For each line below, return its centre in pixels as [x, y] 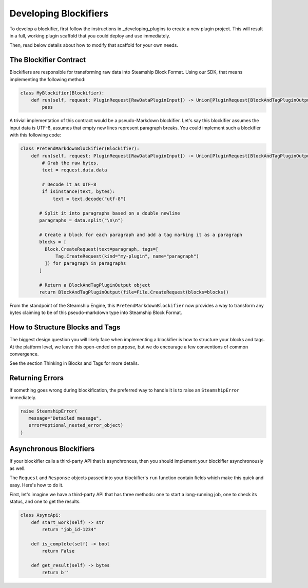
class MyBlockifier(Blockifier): [62, 93]
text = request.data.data [74, 170]
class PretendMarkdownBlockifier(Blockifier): [80, 149]
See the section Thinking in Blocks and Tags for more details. [74, 363]
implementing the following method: [47, 79]
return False [58, 551]
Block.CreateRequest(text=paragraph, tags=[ [101, 249]
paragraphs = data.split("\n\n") [81, 220]
